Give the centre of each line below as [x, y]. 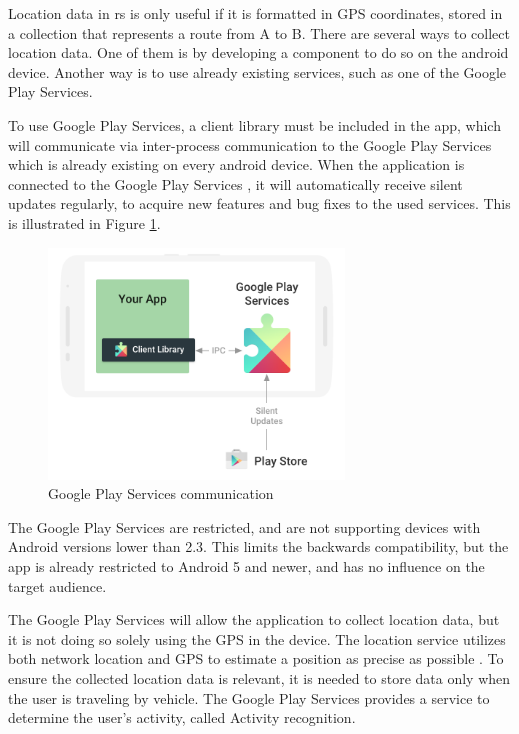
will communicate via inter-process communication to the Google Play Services [250, 144]
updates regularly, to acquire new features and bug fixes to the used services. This [259, 203]
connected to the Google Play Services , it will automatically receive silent [235, 183]
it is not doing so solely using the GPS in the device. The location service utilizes [257, 638]
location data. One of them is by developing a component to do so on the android [258, 52]
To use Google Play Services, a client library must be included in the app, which [254, 124]
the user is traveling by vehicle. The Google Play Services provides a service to [249, 697]
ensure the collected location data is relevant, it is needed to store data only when [259, 677]
